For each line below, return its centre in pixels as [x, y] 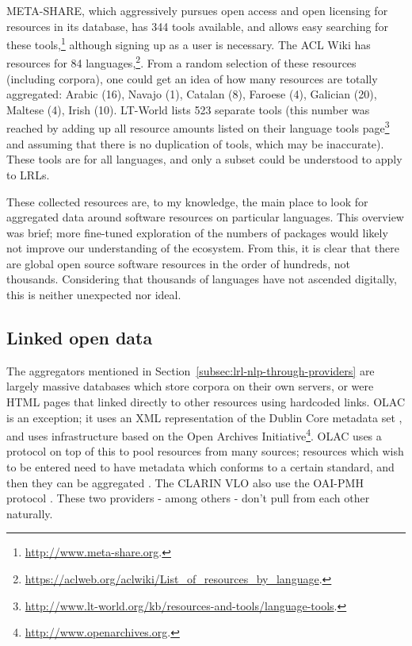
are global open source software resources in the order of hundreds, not [178, 263]
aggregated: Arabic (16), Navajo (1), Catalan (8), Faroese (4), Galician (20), [192, 94]
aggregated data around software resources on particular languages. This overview [205, 217]
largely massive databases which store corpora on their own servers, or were [190, 386]
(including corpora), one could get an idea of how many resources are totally [192, 78]
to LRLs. [28, 174]
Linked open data [80, 338]
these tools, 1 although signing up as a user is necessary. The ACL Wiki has [189, 43]
